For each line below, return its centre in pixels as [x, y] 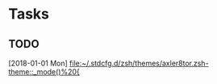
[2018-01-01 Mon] [38, 63]
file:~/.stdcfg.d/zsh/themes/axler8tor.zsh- [139, 63]
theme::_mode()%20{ [44, 72]
